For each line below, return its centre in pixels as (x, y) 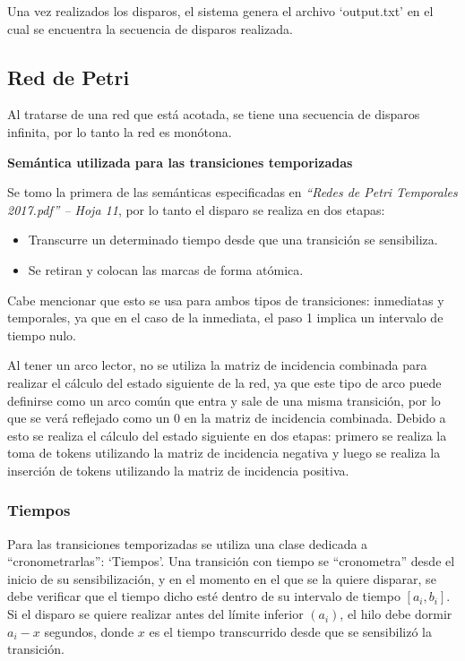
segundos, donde (89, 631)
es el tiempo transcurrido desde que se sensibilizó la (290, 631)
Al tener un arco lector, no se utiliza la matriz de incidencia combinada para (217, 365)
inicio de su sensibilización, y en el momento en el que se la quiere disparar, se (222, 578)
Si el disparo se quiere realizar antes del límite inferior (155, 614)
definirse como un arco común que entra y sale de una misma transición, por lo (224, 400)
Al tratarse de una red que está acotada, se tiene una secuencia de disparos (214, 114)
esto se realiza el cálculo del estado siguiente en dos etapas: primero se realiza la (227, 435)
